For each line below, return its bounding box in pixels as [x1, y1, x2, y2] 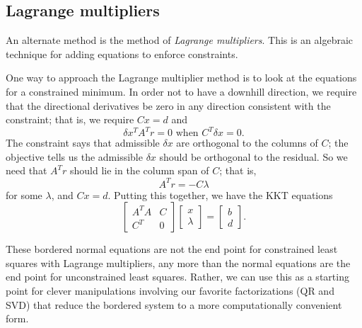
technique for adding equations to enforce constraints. [6, 46, 238, 61]
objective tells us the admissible [6, 149, 143, 164]
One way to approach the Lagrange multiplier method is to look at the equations [6, 70, 357, 85]
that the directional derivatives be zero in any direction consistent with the [6, 98, 331, 113]
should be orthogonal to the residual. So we [159, 149, 348, 164]
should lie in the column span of [70, 163, 209, 178]
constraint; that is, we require [6, 112, 134, 127]
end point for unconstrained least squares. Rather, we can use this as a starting [6, 269, 349, 284]
